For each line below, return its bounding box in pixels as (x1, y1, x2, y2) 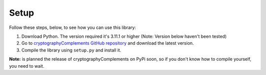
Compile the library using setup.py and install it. (21, 47, 122, 53)
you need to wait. (9, 63, 44, 69)
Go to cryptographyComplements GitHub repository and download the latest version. (21, 40, 194, 46)
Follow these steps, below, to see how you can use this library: (9, 25, 136, 30)
